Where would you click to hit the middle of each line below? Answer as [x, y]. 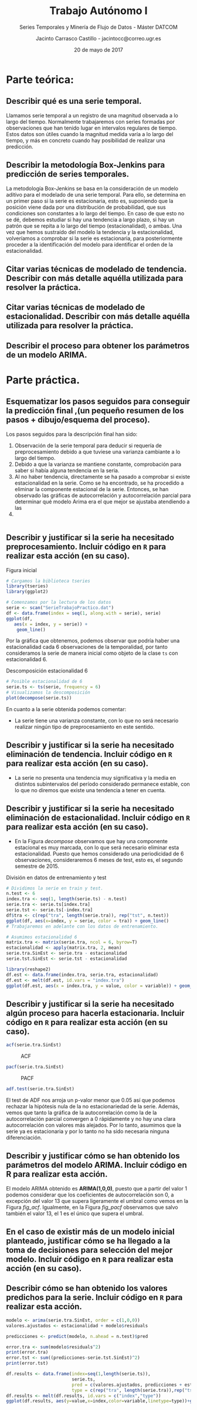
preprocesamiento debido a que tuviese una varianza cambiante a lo [97, 452]
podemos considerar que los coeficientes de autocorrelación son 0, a [90, 1195]
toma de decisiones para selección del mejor [89, 1250]
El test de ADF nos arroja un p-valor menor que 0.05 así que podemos [91, 1100]
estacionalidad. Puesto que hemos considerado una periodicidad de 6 [99, 853]
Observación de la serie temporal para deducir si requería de [88, 445]
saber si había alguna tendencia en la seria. [67, 470]
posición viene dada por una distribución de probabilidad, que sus [86, 207]
